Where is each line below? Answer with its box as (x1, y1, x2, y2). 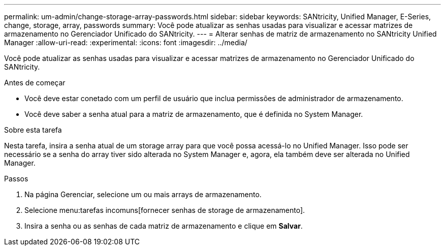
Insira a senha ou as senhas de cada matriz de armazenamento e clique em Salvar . (24, 222, 303, 230)
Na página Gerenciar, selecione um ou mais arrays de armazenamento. (24, 190, 262, 199)
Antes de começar (4, 78, 66, 87)
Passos (4, 174, 28, 183)
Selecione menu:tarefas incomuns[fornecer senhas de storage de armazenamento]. (24, 206, 305, 214)
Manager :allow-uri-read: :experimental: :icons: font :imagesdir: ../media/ (4, 38, 247, 47)
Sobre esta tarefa (4, 126, 62, 134)
